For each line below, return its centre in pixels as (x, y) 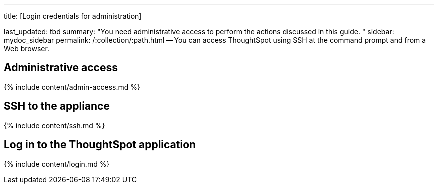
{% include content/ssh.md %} (55, 125)
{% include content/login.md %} (57, 164)
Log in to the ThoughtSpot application (100, 145)
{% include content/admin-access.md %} (72, 87)
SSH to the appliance (57, 106)
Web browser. (27, 49)
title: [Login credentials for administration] (73, 16)
